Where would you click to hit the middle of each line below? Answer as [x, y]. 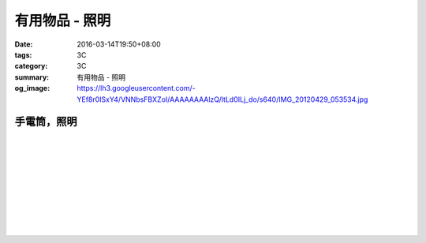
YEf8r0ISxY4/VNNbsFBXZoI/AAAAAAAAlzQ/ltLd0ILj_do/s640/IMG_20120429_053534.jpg [222, 99]
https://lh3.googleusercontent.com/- [136, 88]
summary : [32, 77]
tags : [23, 54]
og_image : [32, 88]
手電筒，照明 [46, 122]
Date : [24, 44]
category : [31, 66]
